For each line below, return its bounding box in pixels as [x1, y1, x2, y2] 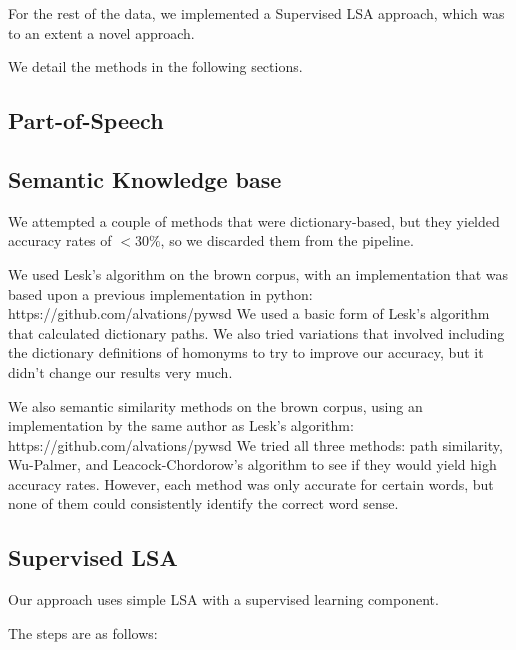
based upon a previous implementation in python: [8, 283, 313, 304]
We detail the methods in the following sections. [8, 56, 303, 77]
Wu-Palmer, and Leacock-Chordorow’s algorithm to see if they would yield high [8, 454, 497, 475]
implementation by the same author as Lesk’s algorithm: [8, 415, 354, 436]
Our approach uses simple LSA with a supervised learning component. [8, 589, 439, 610]
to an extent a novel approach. [8, 22, 195, 43]
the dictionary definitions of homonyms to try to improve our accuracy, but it [8, 342, 484, 363]
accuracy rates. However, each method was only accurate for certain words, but [8, 473, 494, 494]
